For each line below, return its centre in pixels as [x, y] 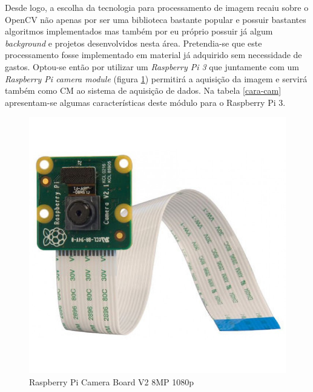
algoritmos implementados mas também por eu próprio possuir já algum [139, 31]
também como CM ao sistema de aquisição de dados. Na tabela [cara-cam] [143, 90]
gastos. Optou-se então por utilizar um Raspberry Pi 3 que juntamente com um [152, 66]
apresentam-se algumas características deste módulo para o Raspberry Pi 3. [145, 102]
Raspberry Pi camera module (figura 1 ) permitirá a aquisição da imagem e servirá [156, 78]
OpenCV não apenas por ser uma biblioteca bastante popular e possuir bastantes [156, 19]
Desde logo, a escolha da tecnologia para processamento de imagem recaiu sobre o [157, 7]
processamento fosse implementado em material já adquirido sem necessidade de [153, 55]
